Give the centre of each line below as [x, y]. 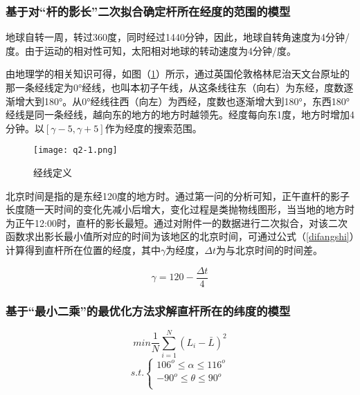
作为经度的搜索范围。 [153, 128]
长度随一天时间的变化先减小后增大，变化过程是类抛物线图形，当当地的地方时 [180, 209]
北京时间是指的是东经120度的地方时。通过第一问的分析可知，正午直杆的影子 [178, 195]
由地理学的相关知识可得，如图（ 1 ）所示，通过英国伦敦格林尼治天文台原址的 [178, 74]
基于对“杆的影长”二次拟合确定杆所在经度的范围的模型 [148, 11]
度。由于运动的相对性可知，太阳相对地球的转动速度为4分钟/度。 [151, 50]
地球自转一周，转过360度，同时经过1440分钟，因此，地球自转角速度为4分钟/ [178, 37]
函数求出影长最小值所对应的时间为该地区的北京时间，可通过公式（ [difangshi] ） [180, 236]
